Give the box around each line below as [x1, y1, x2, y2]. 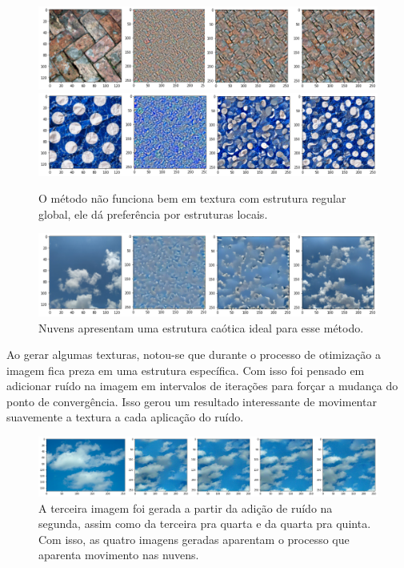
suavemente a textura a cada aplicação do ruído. [6, 409, 244, 425]
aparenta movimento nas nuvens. [38, 546, 199, 563]
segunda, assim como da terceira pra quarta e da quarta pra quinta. [38, 515, 371, 532]
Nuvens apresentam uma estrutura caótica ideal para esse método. [38, 319, 364, 336]
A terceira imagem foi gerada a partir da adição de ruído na [38, 499, 333, 516]
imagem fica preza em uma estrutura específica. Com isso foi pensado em [6, 361, 365, 378]
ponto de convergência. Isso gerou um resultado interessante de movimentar [6, 393, 377, 409]
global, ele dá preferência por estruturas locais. [38, 205, 268, 222]
